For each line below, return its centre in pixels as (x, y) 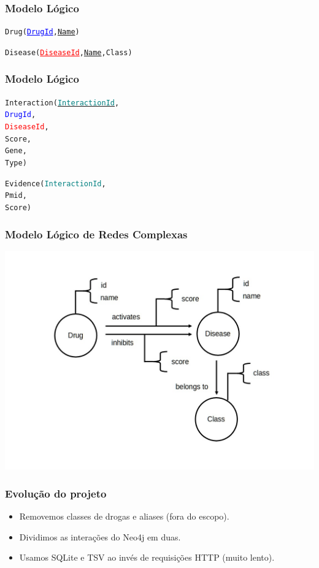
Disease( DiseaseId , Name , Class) (69, 52)
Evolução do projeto (56, 493)
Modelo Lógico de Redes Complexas (96, 234)
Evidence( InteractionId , (56, 184)
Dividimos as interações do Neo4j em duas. (100, 536)
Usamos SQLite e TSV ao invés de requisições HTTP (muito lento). (147, 557)
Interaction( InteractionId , (62, 103)
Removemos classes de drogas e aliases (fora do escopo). (124, 516)
